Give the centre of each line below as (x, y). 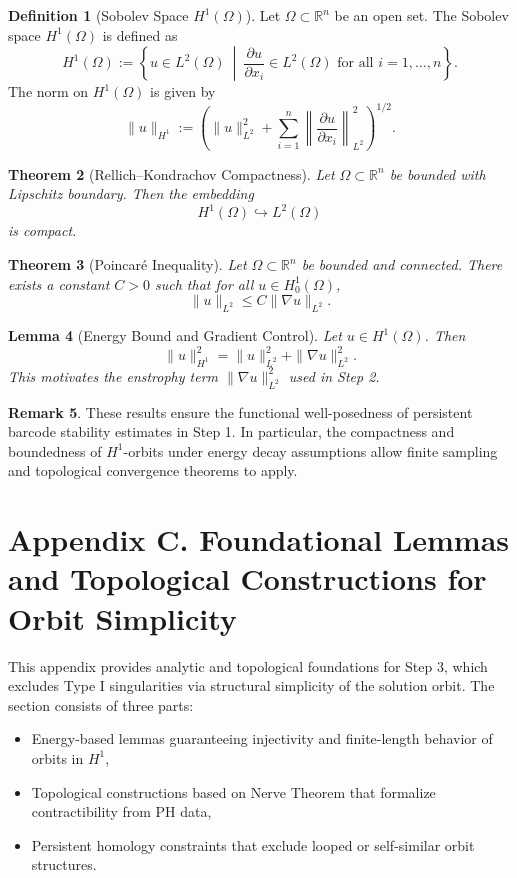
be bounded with (437, 173)
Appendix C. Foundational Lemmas (259, 539)
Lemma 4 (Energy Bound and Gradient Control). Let (175, 335)
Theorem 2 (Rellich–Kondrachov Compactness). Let (171, 173)
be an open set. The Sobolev (421, 15)
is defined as (140, 34)
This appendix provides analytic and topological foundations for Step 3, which (248, 665)
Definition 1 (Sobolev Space (98, 15)
